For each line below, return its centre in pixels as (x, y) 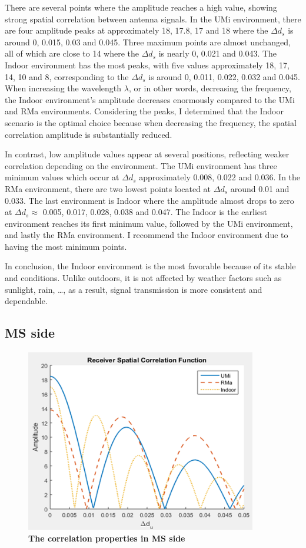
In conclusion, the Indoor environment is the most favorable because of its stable (150, 266)
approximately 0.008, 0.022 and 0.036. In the (220, 177)
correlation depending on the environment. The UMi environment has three (141, 165)
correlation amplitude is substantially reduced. (89, 134)
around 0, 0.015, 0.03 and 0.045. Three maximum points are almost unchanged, (148, 42)
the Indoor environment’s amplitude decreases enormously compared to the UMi (150, 99)
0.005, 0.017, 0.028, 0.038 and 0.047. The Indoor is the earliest (155, 212)
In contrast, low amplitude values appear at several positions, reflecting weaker (147, 154)
